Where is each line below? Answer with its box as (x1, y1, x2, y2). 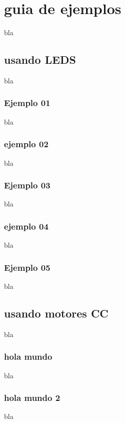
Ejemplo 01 (4, 96, 50, 109)
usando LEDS (4, 52, 76, 67)
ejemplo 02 (4, 138, 48, 150)
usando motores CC (4, 305, 108, 321)
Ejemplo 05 (4, 261, 50, 273)
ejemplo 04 (4, 220, 48, 232)
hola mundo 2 (4, 391, 60, 404)
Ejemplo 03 (4, 179, 50, 191)
